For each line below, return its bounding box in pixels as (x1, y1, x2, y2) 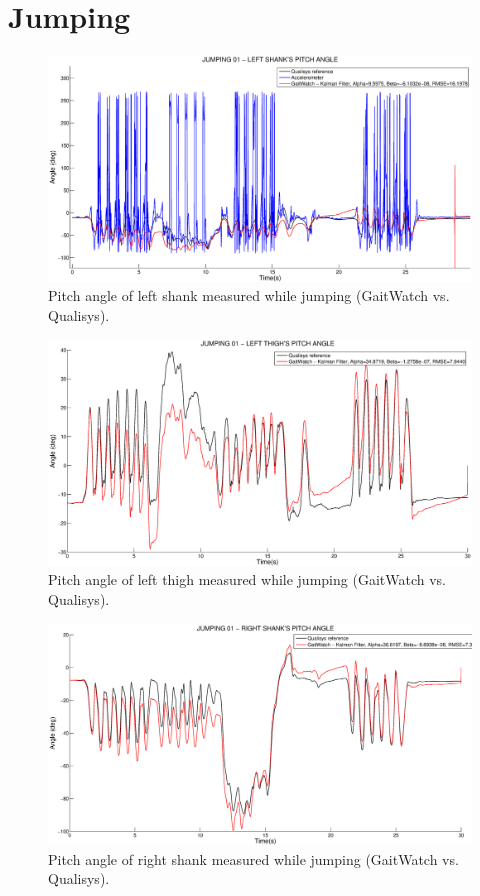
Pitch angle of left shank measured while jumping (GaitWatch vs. (48, 285, 450, 306)
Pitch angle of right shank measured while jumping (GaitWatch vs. (48, 848, 459, 869)
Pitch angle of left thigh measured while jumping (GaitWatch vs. (48, 569, 446, 590)
